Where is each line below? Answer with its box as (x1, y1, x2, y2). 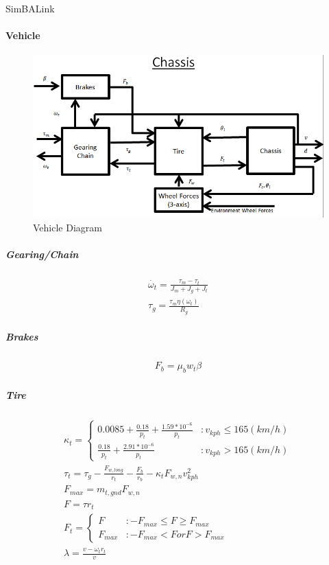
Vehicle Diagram (33, 220, 102, 234)
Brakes (5, 330, 38, 344)
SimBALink (5, 1, 55, 15)
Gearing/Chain (5, 246, 79, 261)
